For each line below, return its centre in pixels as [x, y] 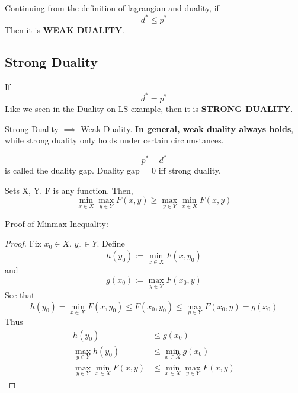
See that [20, 295]
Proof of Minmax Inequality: [57, 223]
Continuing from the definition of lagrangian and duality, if [112, 8]
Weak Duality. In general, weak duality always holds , [187, 128]
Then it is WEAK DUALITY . [65, 30]
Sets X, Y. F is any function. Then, [69, 190]
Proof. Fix [23, 243]
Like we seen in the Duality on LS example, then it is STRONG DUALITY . [149, 108]
